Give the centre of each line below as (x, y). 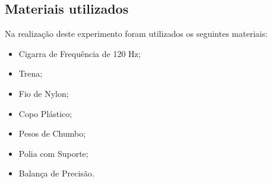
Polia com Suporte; (53, 153)
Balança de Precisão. (56, 173)
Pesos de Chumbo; (52, 133)
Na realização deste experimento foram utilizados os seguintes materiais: (136, 34)
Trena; (31, 73)
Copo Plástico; (45, 113)
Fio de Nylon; (44, 93)
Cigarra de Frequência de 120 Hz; (80, 53)
